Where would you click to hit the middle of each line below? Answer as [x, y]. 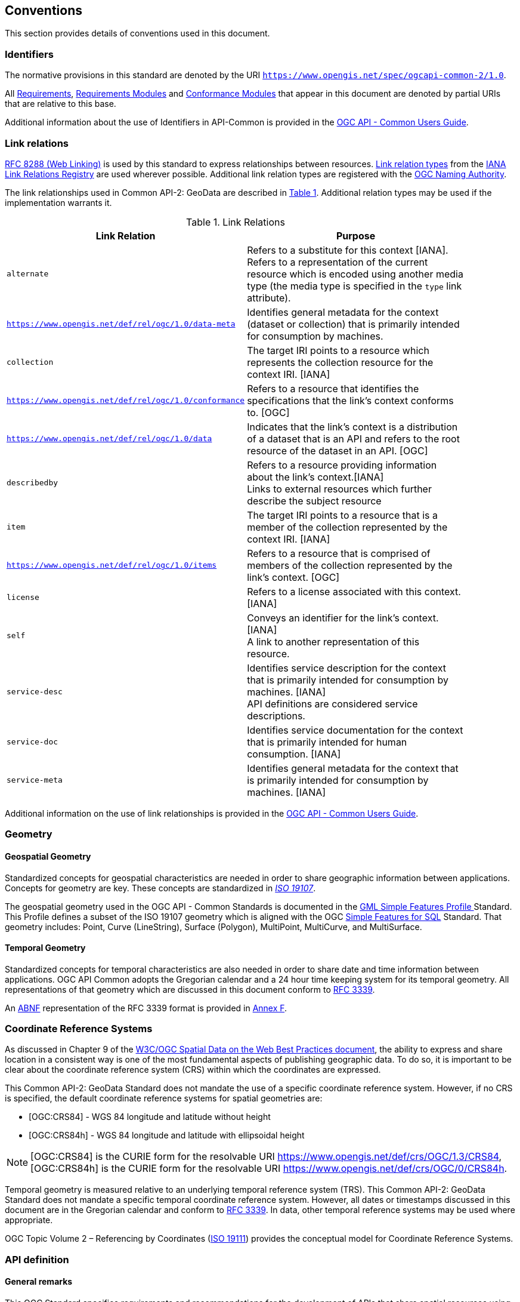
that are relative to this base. [61, 104]
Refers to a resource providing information [342, 465]
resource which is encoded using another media [355, 274]
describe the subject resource [314, 501]
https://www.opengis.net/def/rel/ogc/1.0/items [112, 565]
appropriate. [29, 1220]
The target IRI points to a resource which [338, 350]
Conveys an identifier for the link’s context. [343, 618]
